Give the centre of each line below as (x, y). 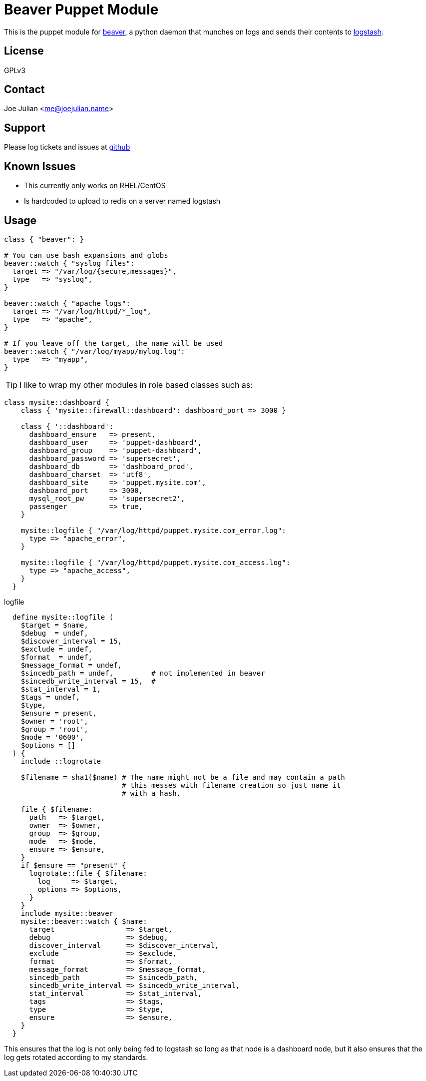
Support (25, 128)
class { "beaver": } (44, 239)
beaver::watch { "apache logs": (67, 303)
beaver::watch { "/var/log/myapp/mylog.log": (95, 351)
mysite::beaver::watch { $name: (84, 921)
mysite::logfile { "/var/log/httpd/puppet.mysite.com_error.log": (153, 530)
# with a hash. (152, 793)
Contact (24, 90)
